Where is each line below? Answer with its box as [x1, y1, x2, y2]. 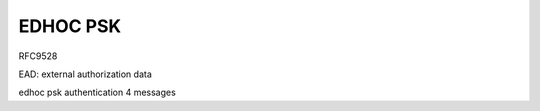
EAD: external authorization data [18, 68, 152, 80]
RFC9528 [18, 50, 58, 62]
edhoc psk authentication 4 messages [18, 86, 177, 99]
